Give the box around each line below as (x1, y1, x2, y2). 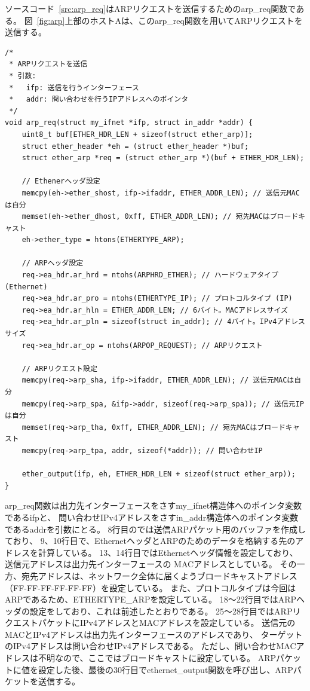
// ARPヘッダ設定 (22, 259, 84, 268)
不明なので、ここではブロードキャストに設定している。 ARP (38, 652, 277, 664)
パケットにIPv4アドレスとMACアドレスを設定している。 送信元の (38, 616, 296, 629)
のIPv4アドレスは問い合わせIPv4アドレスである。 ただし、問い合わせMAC (5, 640, 296, 652)
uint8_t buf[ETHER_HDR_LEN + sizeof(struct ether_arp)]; (22, 130, 253, 139)
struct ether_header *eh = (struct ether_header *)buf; (22, 142, 249, 151)
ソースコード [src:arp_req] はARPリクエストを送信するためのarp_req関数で (5, 2, 296, 14)
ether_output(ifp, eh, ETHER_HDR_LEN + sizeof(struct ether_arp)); (22, 470, 296, 479)
